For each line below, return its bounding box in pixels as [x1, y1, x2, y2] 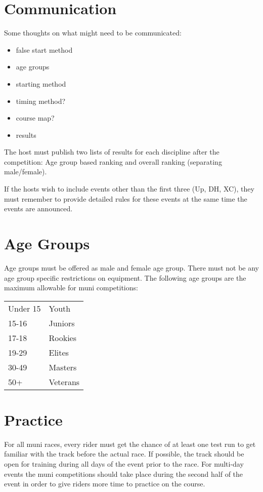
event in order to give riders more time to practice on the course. [4, 478, 205, 489]
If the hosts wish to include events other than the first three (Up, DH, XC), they [4, 183, 254, 194]
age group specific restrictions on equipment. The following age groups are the [4, 272, 246, 283]
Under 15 [8, 302, 41, 314]
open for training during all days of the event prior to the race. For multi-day [4, 459, 244, 469]
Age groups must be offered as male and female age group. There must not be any [4, 262, 259, 273]
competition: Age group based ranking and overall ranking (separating [4, 156, 222, 167]
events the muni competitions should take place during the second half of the [4, 468, 243, 479]
